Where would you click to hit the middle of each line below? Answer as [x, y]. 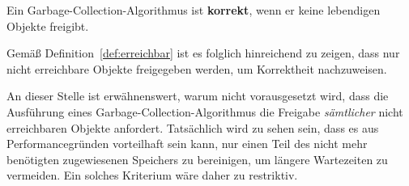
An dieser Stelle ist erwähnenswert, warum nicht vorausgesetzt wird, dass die [198, 96]
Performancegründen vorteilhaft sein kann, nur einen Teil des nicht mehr [187, 144]
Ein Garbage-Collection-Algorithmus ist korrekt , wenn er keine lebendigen [194, 10]
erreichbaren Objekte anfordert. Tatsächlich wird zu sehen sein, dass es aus [193, 127]
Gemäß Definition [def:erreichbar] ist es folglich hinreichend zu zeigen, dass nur [203, 53]
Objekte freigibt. [48, 25]
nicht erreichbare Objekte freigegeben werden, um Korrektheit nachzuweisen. [197, 68]
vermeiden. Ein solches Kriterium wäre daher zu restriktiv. [152, 175]
